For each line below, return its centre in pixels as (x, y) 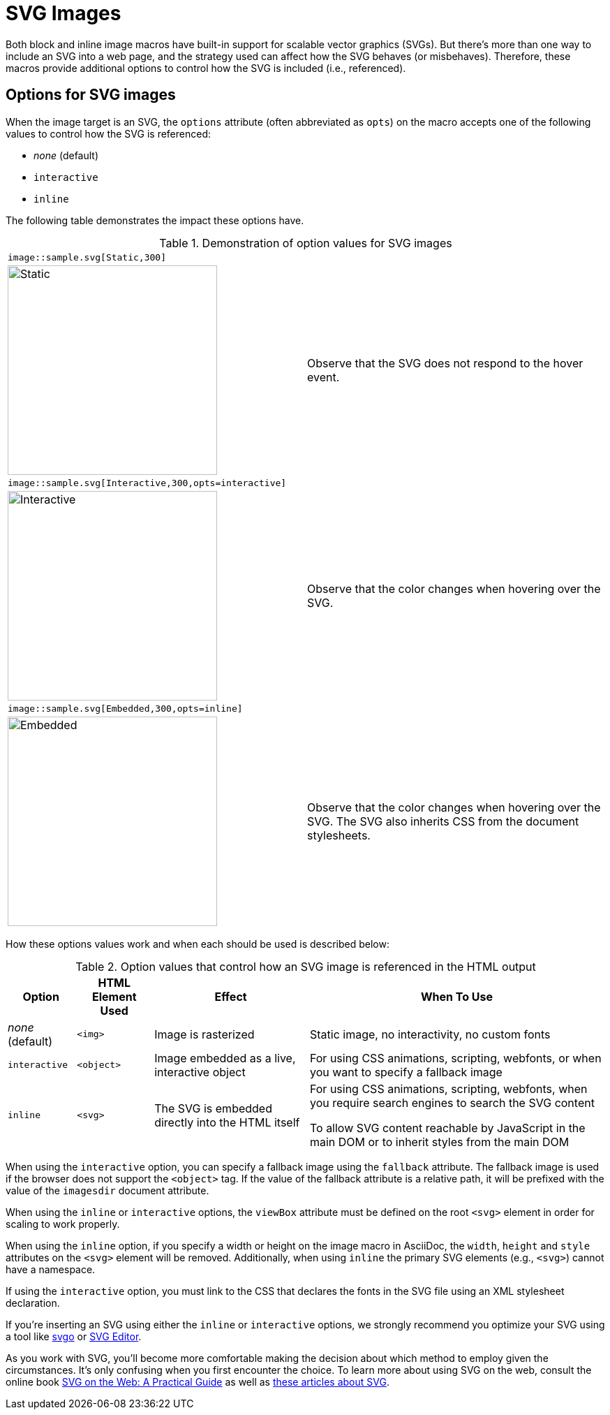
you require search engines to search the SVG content (452, 1102)
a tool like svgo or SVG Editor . (74, 1336)
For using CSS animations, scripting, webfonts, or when (455, 1058)
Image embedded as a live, (225, 1058)
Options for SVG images (91, 95)
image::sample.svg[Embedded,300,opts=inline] (125, 708)
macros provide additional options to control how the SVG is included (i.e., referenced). (206, 68)
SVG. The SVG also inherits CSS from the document (443, 821)
